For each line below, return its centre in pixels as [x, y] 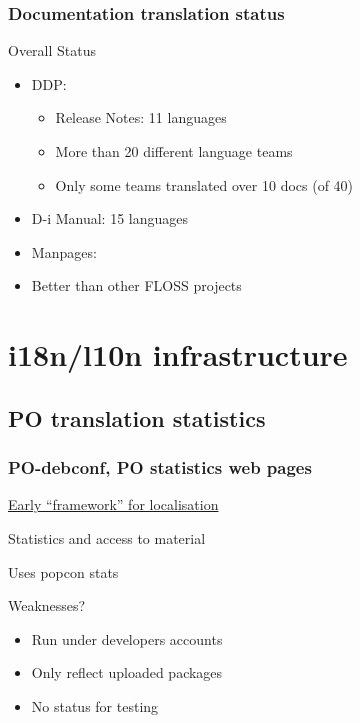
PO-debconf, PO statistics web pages [160, 467]
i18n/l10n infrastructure [178, 354]
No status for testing [95, 705]
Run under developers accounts [127, 638]
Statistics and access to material [107, 537]
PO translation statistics [137, 417]
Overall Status [52, 50]
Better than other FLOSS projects [136, 285]
